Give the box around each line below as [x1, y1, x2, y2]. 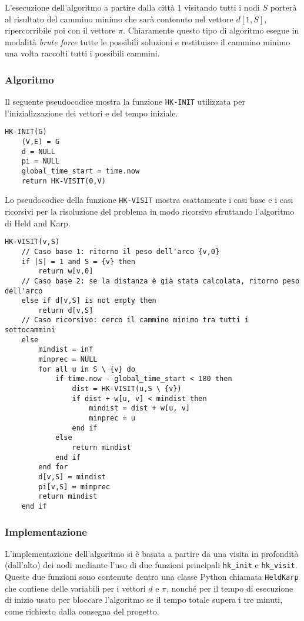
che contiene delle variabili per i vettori [5, 582, 146, 594]
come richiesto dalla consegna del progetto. [5, 605, 159, 617]
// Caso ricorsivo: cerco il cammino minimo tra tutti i [21, 316, 249, 325]
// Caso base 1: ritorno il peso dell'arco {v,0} [21, 247, 220, 256]
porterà [270, 1, 297, 13]
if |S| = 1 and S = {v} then [21, 257, 135, 266]
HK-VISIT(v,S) [5, 238, 60, 246]
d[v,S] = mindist [38, 472, 106, 481]
